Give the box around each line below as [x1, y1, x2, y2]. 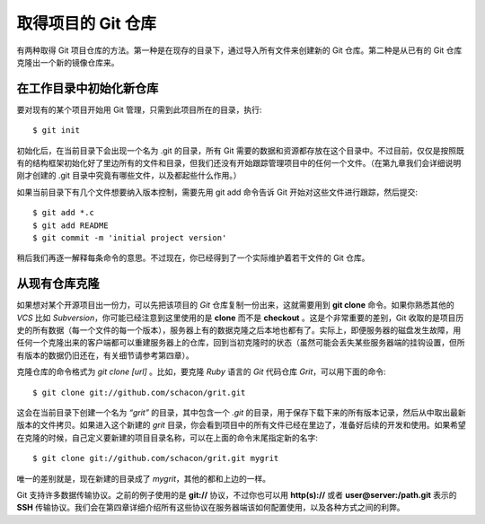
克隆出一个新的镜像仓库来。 [16, 57, 119, 67]
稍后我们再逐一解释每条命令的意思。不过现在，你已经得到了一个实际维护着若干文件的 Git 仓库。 [16, 252, 370, 264]
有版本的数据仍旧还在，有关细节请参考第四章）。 [16, 350, 194, 361]
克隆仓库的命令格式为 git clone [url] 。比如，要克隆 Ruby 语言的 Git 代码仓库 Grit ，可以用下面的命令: [16, 366, 386, 377]
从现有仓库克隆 [16, 276, 100, 292]
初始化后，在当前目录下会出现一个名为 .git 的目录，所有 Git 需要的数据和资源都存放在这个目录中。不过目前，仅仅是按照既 [16, 144, 464, 156]
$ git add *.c [32, 207, 94, 218]
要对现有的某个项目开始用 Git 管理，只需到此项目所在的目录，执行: [16, 104, 262, 115]
